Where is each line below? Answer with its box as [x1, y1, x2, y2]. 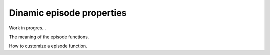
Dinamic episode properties [9, 7, 127, 18]
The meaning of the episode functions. [9, 34, 89, 40]
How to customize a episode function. [9, 43, 87, 49]
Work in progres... [9, 25, 46, 31]
